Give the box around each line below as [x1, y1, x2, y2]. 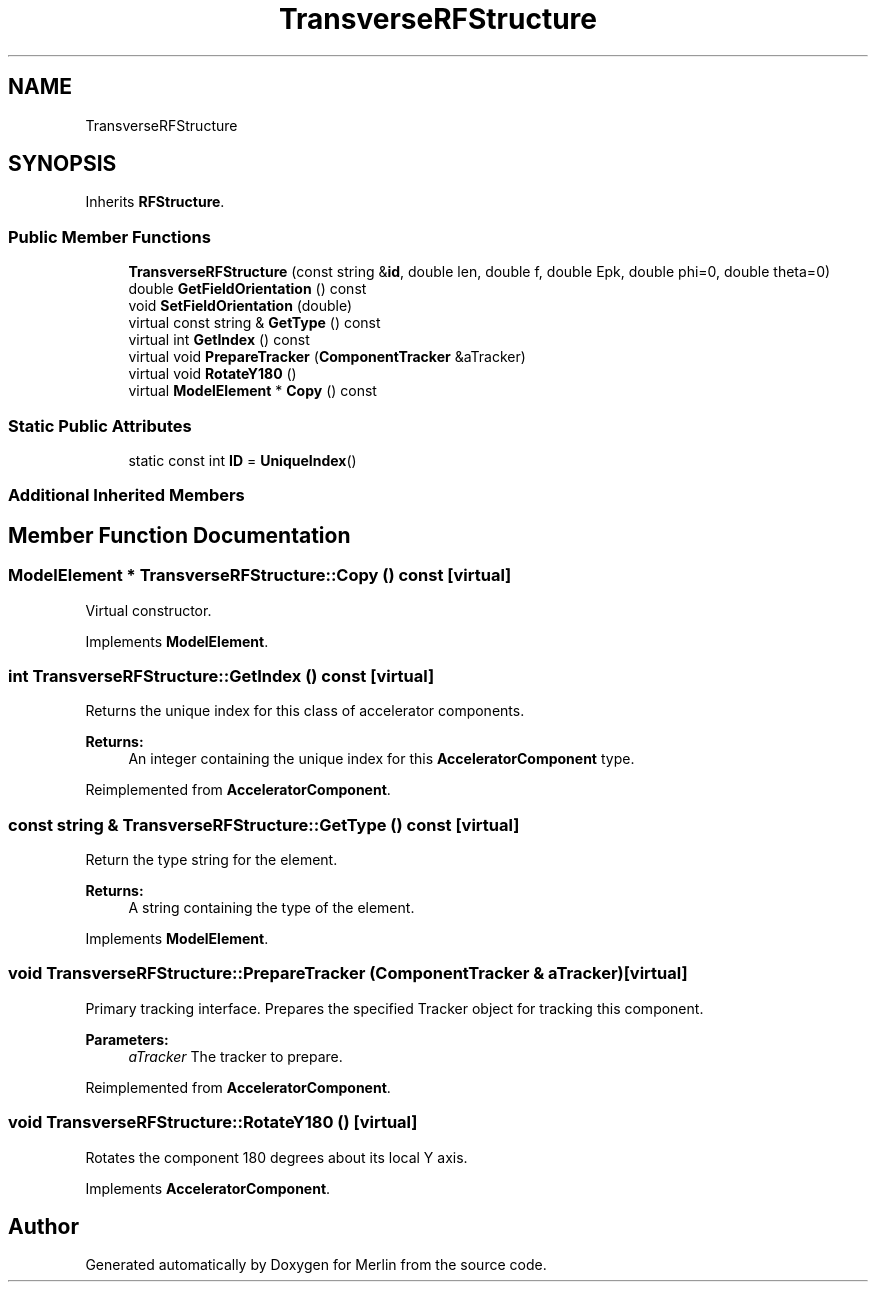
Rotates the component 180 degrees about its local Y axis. [85, 1148, 468, 1166]
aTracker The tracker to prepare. [128, 1047, 343, 1065]
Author [8, 1213, 79, 1239]
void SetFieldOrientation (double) [128, 297, 353, 315]
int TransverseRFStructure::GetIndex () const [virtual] [8, 665, 435, 686]
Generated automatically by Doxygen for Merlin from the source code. [85, 1256, 547, 1274]
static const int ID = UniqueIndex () [128, 451, 357, 469]
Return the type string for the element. [85, 851, 338, 869]
